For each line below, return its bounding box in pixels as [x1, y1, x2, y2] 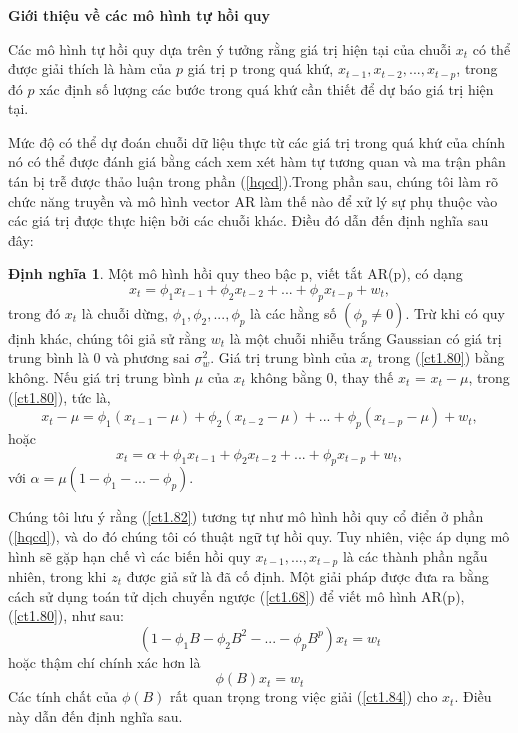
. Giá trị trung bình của [210, 347, 356, 368]
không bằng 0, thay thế [250, 366, 394, 387]
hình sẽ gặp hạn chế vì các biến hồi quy [8, 545, 251, 566]
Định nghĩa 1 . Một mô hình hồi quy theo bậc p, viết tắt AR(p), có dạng [8, 263, 463, 284]
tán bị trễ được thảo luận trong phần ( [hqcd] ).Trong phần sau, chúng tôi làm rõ [8, 171, 498, 192]
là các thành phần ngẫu [342, 545, 488, 566]
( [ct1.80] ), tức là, [8, 386, 111, 407]
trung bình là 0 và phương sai [8, 347, 190, 368]
